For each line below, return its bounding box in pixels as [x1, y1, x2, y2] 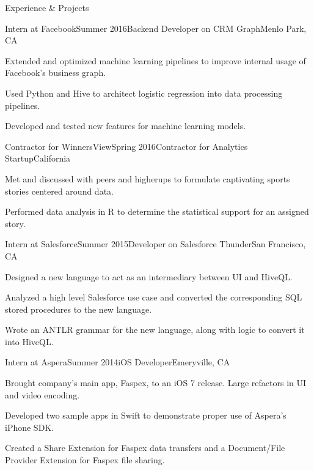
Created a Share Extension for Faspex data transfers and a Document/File [5, 441, 285, 454]
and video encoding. [5, 388, 80, 401]
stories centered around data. [5, 184, 114, 197]
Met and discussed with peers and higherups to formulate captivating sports [5, 172, 290, 185]
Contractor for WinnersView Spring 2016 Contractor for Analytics [5, 140, 248, 152]
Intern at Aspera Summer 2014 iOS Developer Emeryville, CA [5, 356, 230, 368]
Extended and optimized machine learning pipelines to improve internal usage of [5, 54, 306, 67]
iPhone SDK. [5, 420, 54, 433]
